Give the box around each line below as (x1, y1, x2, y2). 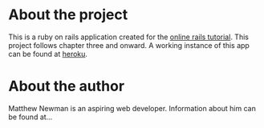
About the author (8, 78, 125, 95)
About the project (8, 6, 128, 24)
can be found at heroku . (8, 49, 88, 58)
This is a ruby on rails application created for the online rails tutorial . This (8, 32, 249, 42)
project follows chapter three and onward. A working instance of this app (8, 40, 250, 50)
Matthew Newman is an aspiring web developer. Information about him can (8, 103, 257, 113)
